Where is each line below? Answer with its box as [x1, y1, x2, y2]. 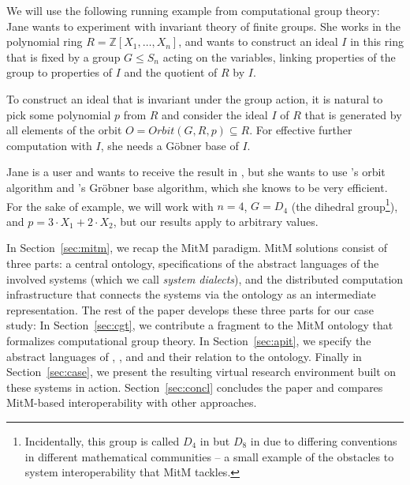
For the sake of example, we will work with [6, 197, 214, 214]
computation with [6, 137, 92, 153]
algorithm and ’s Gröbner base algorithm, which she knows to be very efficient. [6, 179, 388, 195]
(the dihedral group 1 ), [291, 195, 398, 214]
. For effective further [249, 122, 352, 138]
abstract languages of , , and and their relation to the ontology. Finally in [6, 348, 362, 364]
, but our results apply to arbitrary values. [113, 212, 319, 229]
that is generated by [304, 106, 402, 122]
